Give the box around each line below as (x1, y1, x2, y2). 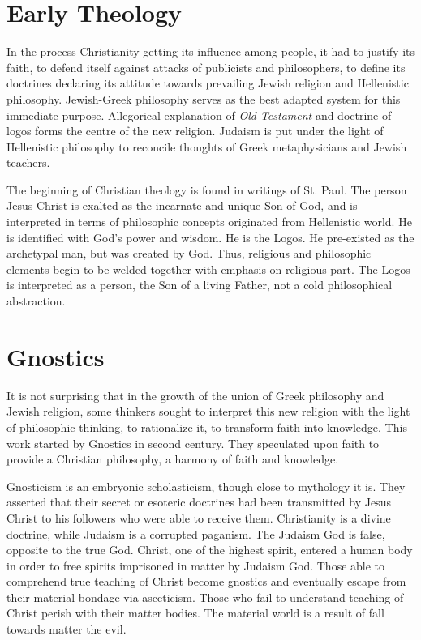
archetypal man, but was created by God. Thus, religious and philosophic (6, 245, 372, 262)
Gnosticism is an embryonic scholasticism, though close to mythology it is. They (6, 477, 406, 494)
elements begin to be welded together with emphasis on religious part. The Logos (6, 260, 410, 277)
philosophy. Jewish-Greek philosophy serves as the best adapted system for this (6, 90, 401, 107)
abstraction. (6, 292, 66, 309)
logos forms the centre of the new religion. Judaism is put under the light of (6, 122, 384, 139)
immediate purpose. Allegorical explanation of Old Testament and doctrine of (6, 106, 392, 123)
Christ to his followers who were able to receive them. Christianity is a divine (6, 509, 391, 526)
